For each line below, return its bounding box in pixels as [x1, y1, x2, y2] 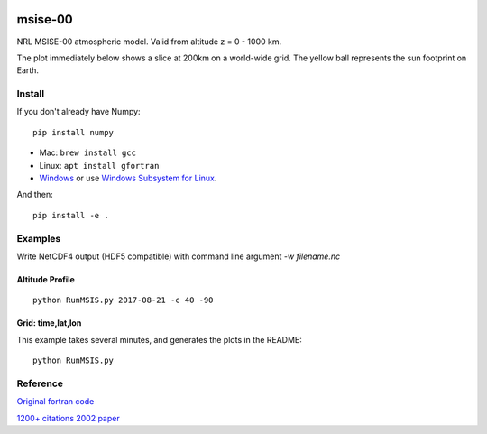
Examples [16, 232, 61, 245]
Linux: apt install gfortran [39, 160, 160, 171]
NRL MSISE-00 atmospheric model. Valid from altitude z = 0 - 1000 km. [16, 36, 282, 47]
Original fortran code [16, 396, 95, 407]
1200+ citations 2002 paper [16, 412, 121, 423]
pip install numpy [32, 127, 115, 137]
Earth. [16, 65, 40, 76]
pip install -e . [32, 210, 109, 220]
